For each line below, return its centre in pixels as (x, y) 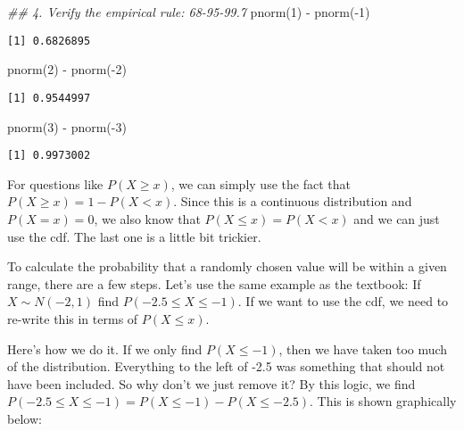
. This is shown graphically (383, 401)
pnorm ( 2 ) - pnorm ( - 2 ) (67, 69)
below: (25, 418)
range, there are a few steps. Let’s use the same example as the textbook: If (214, 283)
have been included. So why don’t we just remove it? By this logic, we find (211, 383)
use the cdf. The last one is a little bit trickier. (134, 236)
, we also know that (147, 218)
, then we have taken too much (363, 348)
